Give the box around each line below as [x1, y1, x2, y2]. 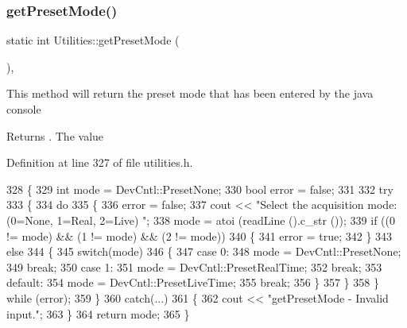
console [6, 101, 41, 117]
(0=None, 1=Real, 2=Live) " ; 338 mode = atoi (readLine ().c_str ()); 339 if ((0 [6, 211, 395, 228]
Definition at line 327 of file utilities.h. [6, 154, 193, 171]
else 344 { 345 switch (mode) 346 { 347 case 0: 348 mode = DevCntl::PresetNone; [6, 243, 401, 260]
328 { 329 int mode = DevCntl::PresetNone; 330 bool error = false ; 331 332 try [6, 180, 393, 197]
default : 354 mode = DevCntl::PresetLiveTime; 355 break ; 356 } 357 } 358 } [6, 274, 379, 291]
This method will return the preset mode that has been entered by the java [6, 85, 374, 102]
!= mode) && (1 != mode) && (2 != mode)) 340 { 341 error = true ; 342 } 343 [6, 227, 393, 244]
